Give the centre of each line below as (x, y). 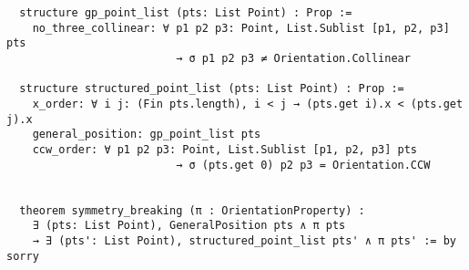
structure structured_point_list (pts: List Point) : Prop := (212, 89)
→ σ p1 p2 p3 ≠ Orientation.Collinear (293, 58)
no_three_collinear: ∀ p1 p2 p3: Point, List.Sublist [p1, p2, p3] (241, 28)
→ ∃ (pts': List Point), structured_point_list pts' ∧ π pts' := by (244, 240)
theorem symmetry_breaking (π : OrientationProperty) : (192, 210)
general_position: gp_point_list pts (147, 135)
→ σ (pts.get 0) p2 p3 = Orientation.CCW (303, 165)
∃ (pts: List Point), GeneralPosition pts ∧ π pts (189, 226)
